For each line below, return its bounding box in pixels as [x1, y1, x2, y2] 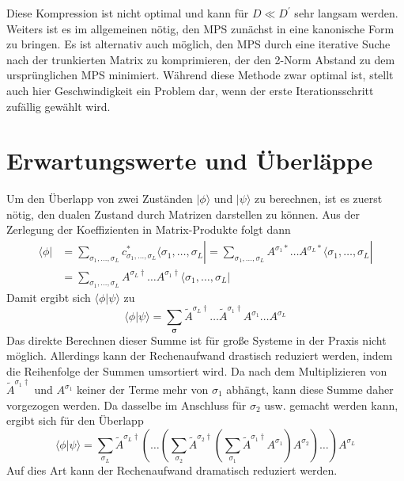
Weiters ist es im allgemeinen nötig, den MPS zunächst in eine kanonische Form [6, 20, 395, 36]
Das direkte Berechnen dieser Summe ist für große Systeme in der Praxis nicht [6, 331, 387, 348]
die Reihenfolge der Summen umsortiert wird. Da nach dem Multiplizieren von [6, 362, 387, 379]
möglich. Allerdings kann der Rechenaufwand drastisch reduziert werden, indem [6, 347, 393, 364]
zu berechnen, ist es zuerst [255, 190, 383, 207]
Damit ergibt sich [6, 288, 91, 305]
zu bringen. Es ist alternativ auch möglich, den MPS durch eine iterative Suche [6, 36, 391, 52]
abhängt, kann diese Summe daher [226, 381, 394, 398]
